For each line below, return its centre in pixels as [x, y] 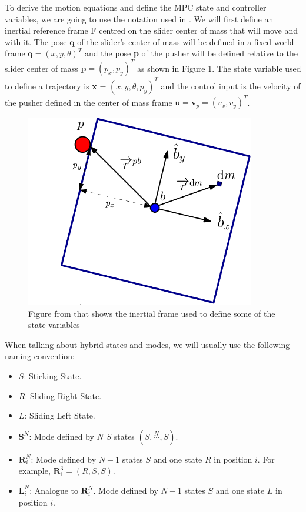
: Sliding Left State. [60, 415]
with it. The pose [36, 41]
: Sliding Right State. [63, 395]
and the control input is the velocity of [231, 86]
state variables [54, 325]
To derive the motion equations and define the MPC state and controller [136, 7]
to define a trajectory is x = [56, 86]
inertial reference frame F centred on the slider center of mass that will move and [152, 30]
